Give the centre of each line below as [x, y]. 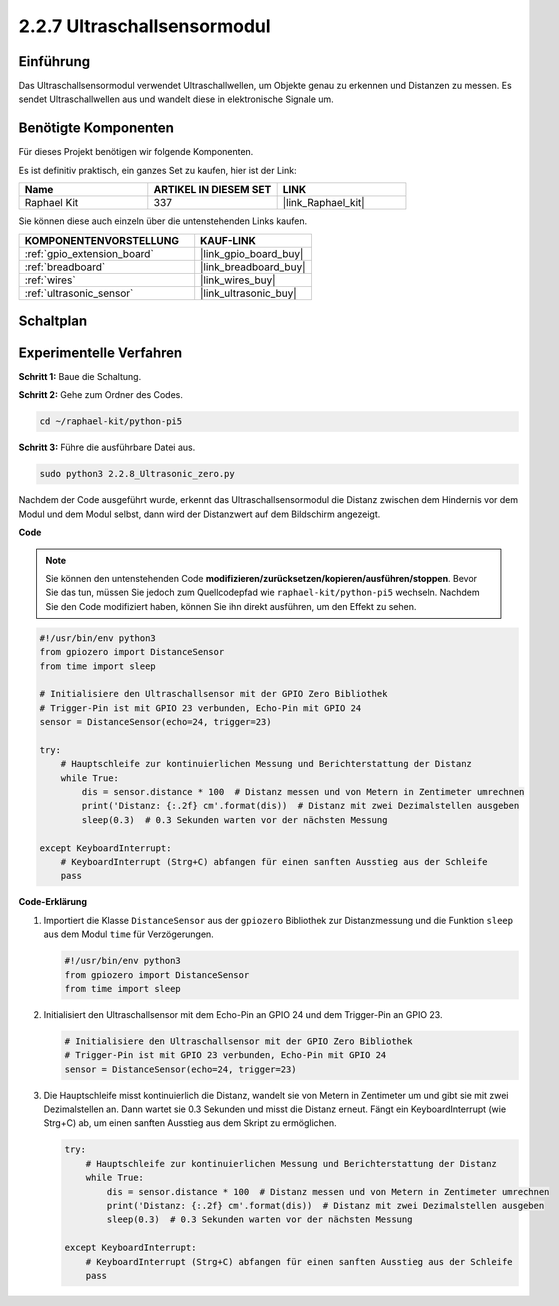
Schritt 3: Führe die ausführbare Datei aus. [107, 447]
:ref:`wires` [50, 280]
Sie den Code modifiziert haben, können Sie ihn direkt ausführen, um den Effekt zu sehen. [231, 606]
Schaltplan [53, 320]
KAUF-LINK [228, 240]
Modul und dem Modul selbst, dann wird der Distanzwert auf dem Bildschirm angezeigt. [199, 514]
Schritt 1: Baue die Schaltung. [80, 377]
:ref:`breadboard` [65, 267]
